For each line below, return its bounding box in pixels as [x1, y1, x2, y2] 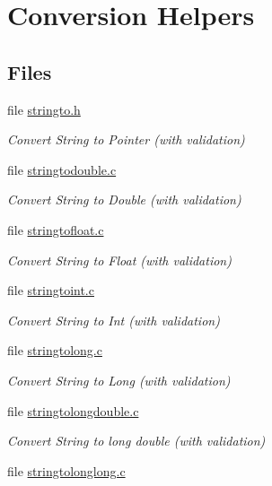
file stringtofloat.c [7, 220, 104, 239]
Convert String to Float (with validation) [7, 250, 232, 269]
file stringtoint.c [7, 281, 94, 299]
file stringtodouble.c [7, 160, 117, 178]
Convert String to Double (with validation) [7, 190, 241, 209]
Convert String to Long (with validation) [7, 370, 231, 389]
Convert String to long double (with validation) [7, 431, 266, 450]
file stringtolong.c [7, 341, 102, 360]
